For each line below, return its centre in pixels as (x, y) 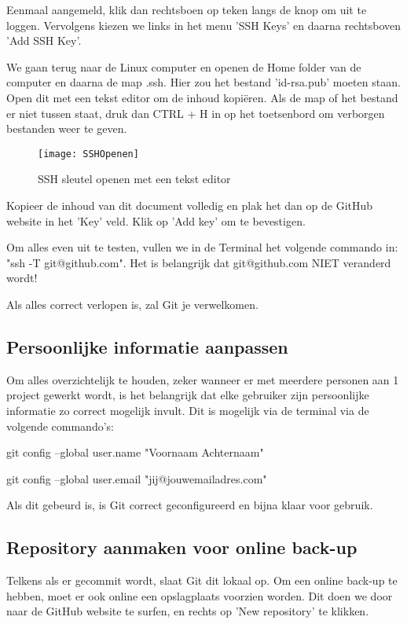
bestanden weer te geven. (67, 128)
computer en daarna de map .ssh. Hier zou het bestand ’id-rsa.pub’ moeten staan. (203, 82)
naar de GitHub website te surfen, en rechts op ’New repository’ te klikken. (188, 611)
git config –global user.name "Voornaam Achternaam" (135, 452)
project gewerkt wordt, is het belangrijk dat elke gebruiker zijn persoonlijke (188, 395)
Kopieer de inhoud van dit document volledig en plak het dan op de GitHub (190, 205)
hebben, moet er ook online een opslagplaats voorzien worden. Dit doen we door (200, 595)
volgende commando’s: (60, 426)
